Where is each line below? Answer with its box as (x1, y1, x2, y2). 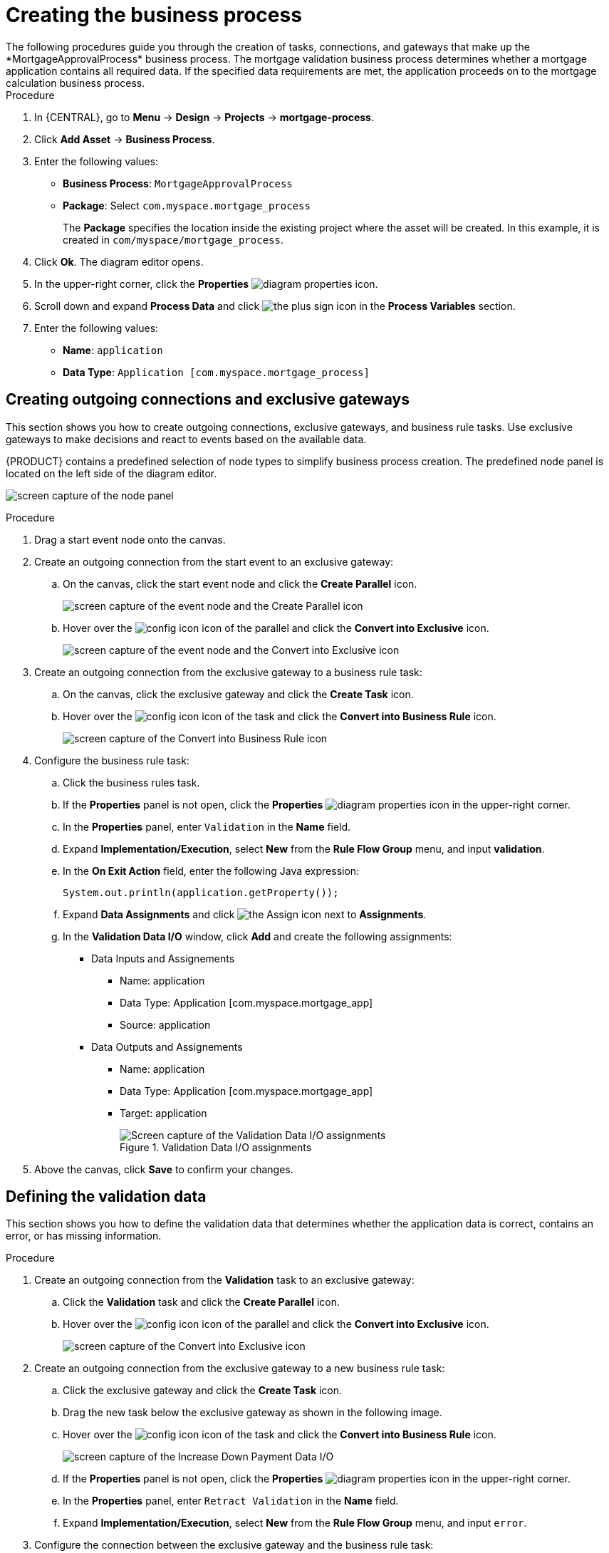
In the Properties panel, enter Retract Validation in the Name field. (63, 1495, 399, 1507)
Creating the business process (6, 3, 302, 27)
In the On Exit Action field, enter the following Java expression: (63, 864, 360, 877)
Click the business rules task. (63, 776, 200, 789)
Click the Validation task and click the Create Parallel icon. (63, 1296, 340, 1309)
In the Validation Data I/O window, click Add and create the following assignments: (63, 930, 452, 942)
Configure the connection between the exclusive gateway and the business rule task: (34, 1539, 434, 1552)
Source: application (120, 1018, 211, 1031)
